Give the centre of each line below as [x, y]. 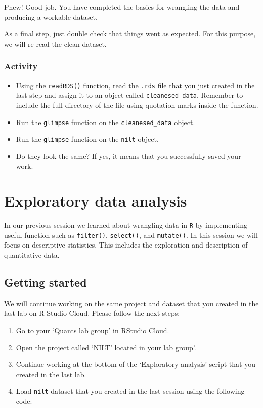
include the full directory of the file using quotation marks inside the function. [137, 105]
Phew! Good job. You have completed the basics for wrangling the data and [122, 7]
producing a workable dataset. [51, 16]
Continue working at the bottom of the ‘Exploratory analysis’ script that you [136, 364]
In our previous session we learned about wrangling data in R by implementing [126, 225]
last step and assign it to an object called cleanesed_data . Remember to [129, 95]
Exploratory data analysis [96, 201]
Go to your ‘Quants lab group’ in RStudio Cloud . [93, 330]
